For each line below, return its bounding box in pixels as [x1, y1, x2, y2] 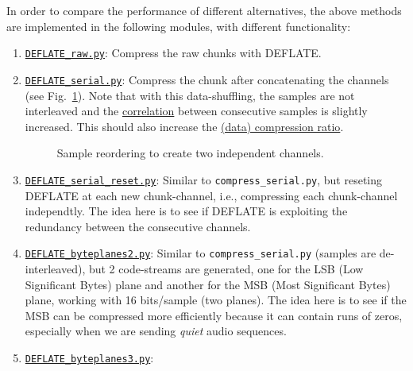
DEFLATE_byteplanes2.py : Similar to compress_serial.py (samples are [25, 245, 376, 261]
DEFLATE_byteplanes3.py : [25, 349, 154, 365]
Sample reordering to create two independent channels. [56, 145, 324, 161]
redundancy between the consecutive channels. [25, 218, 251, 234]
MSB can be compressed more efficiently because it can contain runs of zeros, [25, 307, 403, 323]
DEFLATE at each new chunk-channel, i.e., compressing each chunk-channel [25, 187, 398, 203]
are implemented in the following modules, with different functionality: [6, 17, 351, 34]
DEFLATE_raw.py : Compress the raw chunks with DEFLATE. [25, 44, 322, 61]
